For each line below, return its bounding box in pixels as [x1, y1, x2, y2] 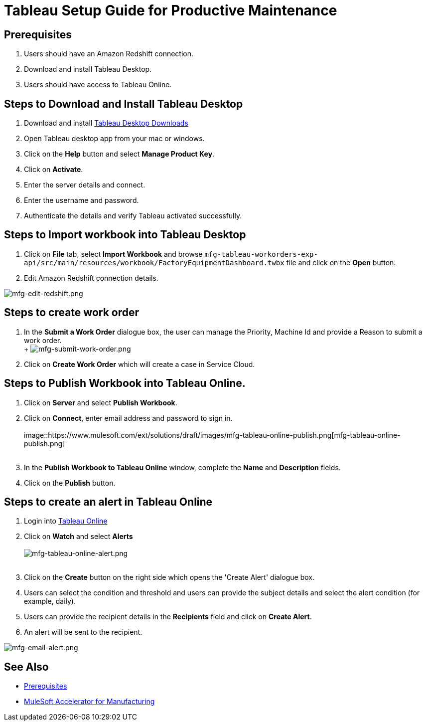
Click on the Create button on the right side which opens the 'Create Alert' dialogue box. [24, 573, 314, 582]
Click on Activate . [24, 165, 83, 174]
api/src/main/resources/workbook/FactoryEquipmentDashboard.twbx [24, 258, 284, 267]
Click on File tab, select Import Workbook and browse [24, 249, 203, 258]
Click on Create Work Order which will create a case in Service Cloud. [24, 360, 255, 368]
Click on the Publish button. [24, 478, 116, 487]
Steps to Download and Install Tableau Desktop [4, 97, 243, 110]
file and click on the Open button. [286, 258, 396, 267]
